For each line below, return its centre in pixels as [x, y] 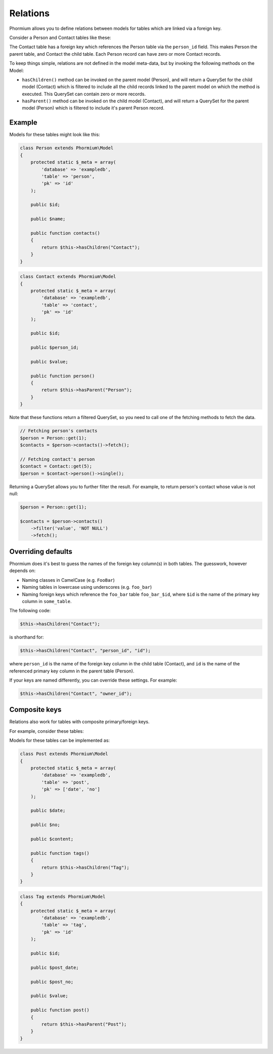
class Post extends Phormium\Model [64, 754]
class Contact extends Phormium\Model [68, 277]
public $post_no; [52, 982]
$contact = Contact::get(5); [56, 466]
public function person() [63, 376]
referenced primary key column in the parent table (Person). [72, 671]
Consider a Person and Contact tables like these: [60, 37]
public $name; [48, 219]
